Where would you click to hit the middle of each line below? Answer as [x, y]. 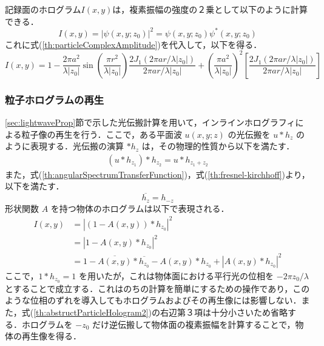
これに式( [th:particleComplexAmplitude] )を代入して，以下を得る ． [133, 44]
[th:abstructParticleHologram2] [91, 312]
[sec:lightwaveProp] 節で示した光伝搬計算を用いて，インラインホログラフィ [150, 122]
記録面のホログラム [43, 9]
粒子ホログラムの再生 [55, 99]
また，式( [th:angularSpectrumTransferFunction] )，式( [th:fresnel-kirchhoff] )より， [157, 174]
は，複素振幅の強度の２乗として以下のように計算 [210, 9]
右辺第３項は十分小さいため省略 [224, 312]
